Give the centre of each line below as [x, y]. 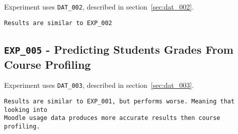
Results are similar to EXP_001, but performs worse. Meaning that [120, 102]
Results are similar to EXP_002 [58, 23]
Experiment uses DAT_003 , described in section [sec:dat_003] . [99, 85]
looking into [26, 110]
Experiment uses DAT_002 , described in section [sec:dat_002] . [99, 7]
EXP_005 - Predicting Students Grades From [119, 49]
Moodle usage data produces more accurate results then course [112, 118]
